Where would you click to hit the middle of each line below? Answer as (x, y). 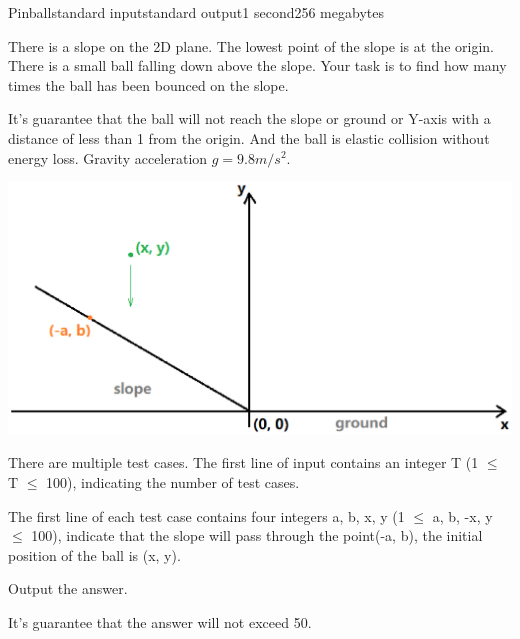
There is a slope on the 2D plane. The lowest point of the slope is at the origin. (251, 45)
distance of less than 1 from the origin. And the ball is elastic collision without (249, 137)
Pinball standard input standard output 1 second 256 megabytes (196, 12)
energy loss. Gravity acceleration (108, 157)
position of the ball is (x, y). (94, 554)
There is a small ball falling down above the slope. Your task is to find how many (257, 65)
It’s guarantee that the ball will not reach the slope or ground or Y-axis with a (249, 118)
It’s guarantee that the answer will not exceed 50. (160, 622)
